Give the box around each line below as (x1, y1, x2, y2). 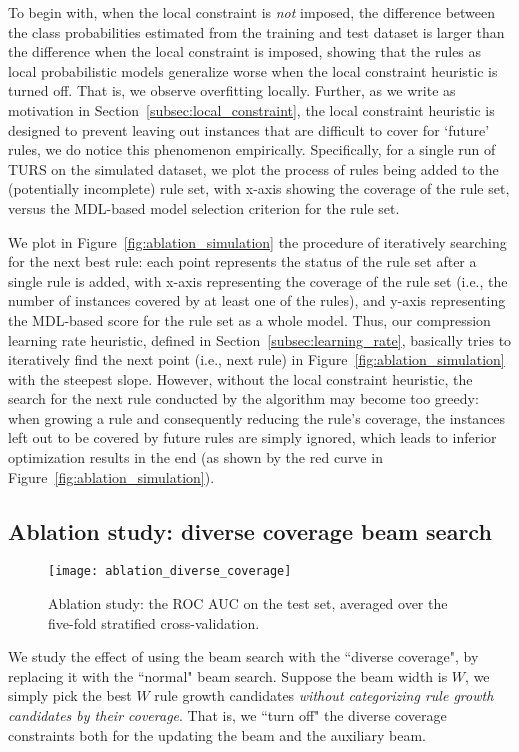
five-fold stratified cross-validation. (48, 612, 260, 633)
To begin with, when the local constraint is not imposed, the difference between (8, 2, 496, 22)
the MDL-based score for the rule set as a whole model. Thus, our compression (8, 309, 491, 330)
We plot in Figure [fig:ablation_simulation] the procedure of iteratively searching (8, 231, 507, 252)
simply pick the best (8, 685, 132, 706)
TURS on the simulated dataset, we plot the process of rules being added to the (8, 158, 499, 179)
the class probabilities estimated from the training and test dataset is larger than (8, 21, 505, 42)
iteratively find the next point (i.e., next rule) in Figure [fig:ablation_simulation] (8, 349, 505, 370)
